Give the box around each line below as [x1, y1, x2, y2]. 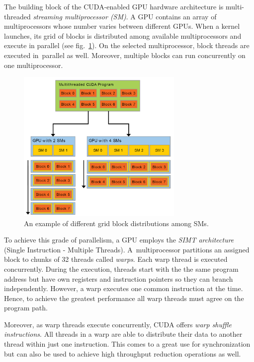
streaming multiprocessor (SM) [33, 11, 126, 21]
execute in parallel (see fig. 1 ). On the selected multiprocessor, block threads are [4, 40, 250, 51]
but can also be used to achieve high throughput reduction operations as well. [4, 348, 241, 359]
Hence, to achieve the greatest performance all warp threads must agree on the [4, 293, 244, 303]
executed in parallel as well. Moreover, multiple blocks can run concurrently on [4, 50, 246, 60]
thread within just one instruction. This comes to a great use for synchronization [4, 339, 251, 349]
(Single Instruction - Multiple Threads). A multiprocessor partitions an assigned [4, 244, 250, 254]
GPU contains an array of [138, 11, 217, 21]
